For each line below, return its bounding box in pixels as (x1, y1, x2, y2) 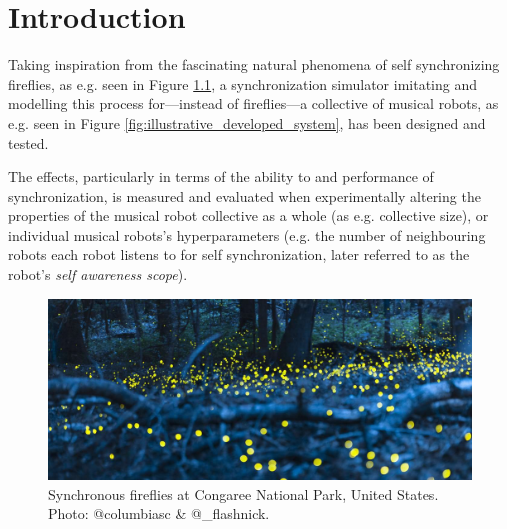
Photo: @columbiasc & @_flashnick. (48, 503, 270, 524)
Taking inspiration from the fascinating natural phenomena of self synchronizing (8, 54, 500, 75)
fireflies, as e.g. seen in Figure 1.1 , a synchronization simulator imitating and (8, 73, 477, 94)
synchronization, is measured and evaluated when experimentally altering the (8, 185, 481, 206)
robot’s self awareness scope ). (8, 264, 188, 285)
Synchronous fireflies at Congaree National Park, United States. (48, 483, 439, 504)
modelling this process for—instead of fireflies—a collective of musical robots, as (8, 93, 499, 114)
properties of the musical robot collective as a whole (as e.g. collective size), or (8, 205, 489, 226)
